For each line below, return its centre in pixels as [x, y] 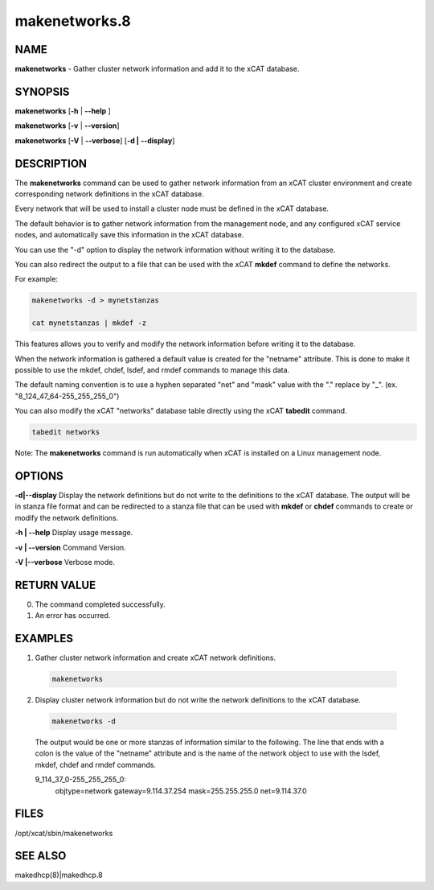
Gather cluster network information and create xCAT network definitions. [156, 658]
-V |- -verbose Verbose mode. [65, 562]
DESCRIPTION [51, 164]
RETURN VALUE [55, 585]
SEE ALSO [41, 856]
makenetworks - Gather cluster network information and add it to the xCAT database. [157, 69]
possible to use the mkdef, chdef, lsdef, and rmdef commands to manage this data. [152, 369]
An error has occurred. [73, 616]
